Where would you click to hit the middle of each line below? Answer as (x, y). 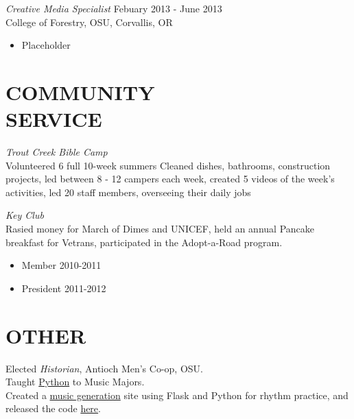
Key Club (25, 215)
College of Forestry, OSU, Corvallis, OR (89, 22)
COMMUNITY (80, 92)
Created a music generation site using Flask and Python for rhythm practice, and (177, 395)
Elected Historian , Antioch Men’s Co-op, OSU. (104, 368)
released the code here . (53, 408)
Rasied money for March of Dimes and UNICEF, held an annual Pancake (160, 229)
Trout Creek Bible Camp (57, 152)
